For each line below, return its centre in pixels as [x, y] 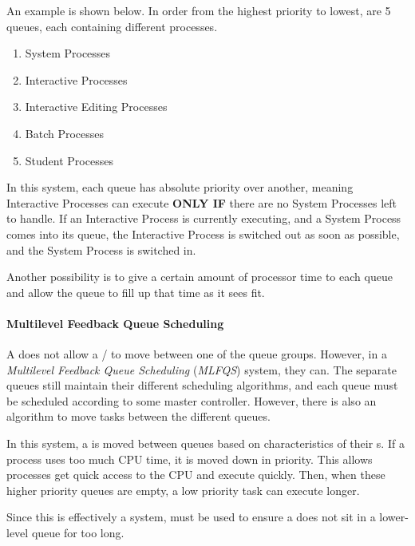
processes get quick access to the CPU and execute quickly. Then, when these [196, 475]
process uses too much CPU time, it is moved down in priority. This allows [190, 459]
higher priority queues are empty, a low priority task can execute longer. [183, 490]
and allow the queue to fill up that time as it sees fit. [136, 292]
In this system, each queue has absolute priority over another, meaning [180, 187]
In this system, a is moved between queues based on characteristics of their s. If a [206, 443]
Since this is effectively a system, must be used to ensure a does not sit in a [191, 517]
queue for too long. [78, 533]
